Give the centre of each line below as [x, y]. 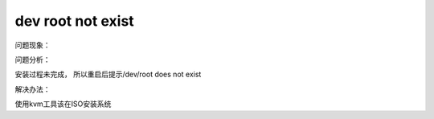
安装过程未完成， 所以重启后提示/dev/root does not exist [108, 74]
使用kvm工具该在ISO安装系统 [63, 104]
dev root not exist [74, 21]
